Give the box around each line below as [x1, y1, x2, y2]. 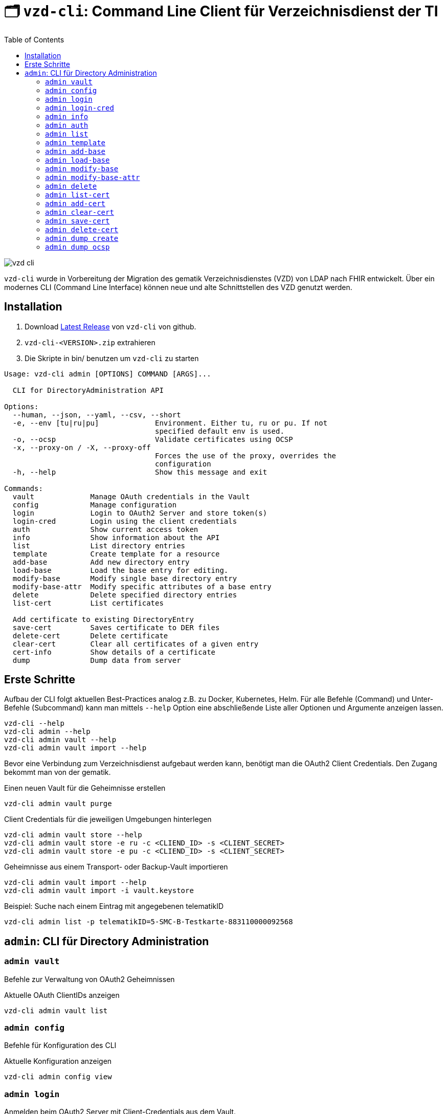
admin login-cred [45, 103, 114, 112]
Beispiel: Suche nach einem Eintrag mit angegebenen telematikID [4, 902, 224, 911]
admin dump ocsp [45, 242, 110, 251]
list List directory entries [12, 541, 186, 550]
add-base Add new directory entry [12, 558, 190, 566]
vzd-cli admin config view [4, 1073, 112, 1081]
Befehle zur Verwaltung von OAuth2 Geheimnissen [4, 974, 175, 984]
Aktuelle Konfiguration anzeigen [4, 1057, 112, 1066]
